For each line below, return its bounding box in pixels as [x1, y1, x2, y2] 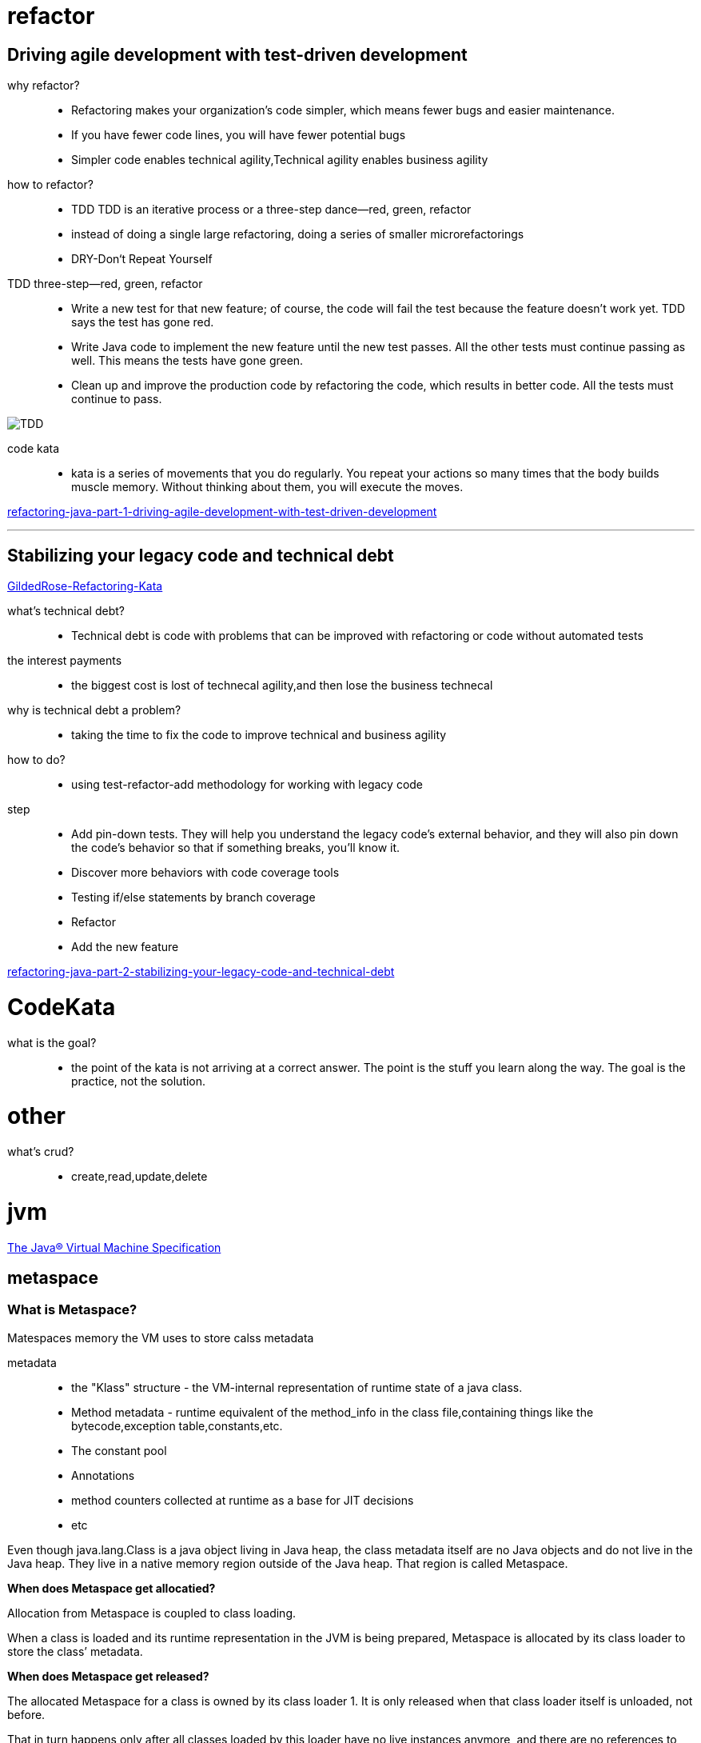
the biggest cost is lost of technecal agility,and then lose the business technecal [71, 678, 493, 693]
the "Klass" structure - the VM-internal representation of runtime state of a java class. [71, 1380, 523, 1394]
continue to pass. [71, 392, 162, 406]
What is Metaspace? [7, 1301, 137, 1318]
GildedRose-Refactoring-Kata [7, 579, 163, 594]
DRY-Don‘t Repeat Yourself [71, 252, 213, 266]
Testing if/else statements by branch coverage [71, 890, 316, 905]
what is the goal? [7, 1035, 97, 1049]
